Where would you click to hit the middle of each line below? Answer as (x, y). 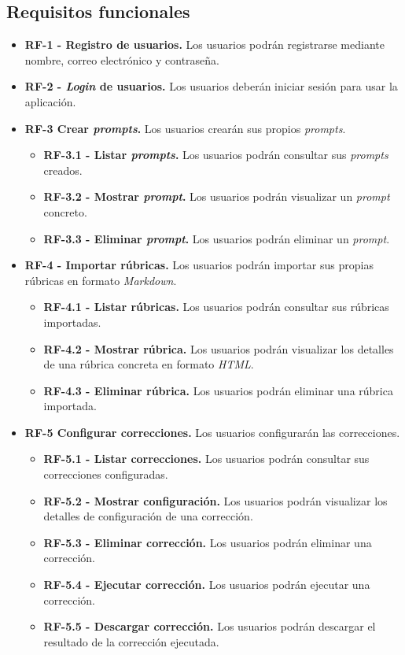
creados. (63, 170)
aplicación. (50, 101)
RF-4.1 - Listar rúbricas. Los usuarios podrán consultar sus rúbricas (216, 307)
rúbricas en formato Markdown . (101, 280)
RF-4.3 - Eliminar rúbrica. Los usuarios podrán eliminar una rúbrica (218, 390)
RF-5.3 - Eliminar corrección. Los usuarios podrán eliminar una (208, 542)
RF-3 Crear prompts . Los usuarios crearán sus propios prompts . (185, 128)
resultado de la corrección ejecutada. (131, 641)
